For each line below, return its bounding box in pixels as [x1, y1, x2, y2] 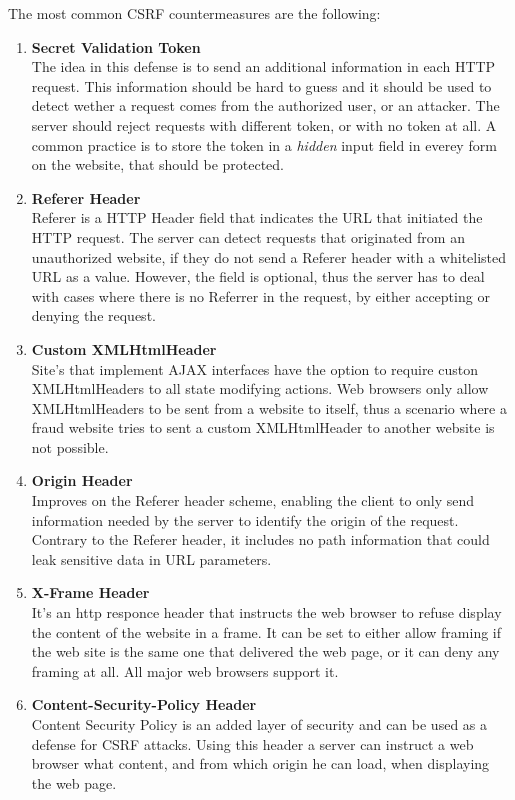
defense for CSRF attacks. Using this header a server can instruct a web [31, 733, 474, 754]
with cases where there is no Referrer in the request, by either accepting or [31, 285, 490, 306]
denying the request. [31, 305, 156, 326]
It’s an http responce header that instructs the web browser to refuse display [31, 602, 502, 623]
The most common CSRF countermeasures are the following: [8, 3, 381, 23]
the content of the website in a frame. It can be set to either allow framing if [31, 621, 502, 642]
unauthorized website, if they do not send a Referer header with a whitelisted [31, 246, 507, 267]
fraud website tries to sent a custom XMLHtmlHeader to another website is [31, 417, 495, 438]
